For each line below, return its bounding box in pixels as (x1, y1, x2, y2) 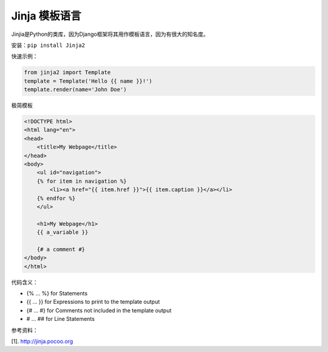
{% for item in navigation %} (36, 177, 127, 185)
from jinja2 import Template (24, 69, 111, 76)
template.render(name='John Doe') (24, 86, 127, 93)
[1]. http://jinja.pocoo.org (11, 338, 73, 345)
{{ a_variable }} (36, 229, 89, 236)
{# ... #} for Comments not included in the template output (26, 306, 172, 314)
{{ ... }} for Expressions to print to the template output (26, 298, 160, 306)
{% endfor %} (36, 195, 76, 202)
